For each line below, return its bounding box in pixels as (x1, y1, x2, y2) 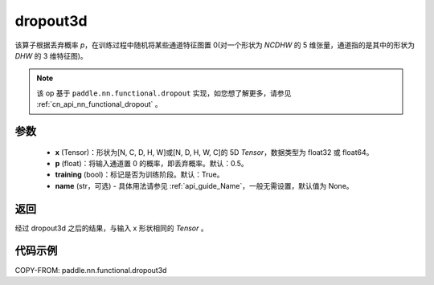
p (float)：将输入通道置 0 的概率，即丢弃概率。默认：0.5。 (55, 158, 248, 168)
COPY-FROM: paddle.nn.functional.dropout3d (14, 265, 167, 275)
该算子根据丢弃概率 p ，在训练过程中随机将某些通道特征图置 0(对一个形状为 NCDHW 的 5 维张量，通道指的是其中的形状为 (14, 40, 416, 50)
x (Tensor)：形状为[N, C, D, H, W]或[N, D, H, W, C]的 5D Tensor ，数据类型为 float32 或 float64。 (55, 147, 374, 157)
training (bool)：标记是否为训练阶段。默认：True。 (55, 169, 224, 180)
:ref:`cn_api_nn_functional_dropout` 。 (36, 100, 162, 109)
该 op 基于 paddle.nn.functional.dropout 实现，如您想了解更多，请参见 (36, 88, 292, 98)
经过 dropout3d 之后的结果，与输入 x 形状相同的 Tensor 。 (14, 223, 208, 233)
